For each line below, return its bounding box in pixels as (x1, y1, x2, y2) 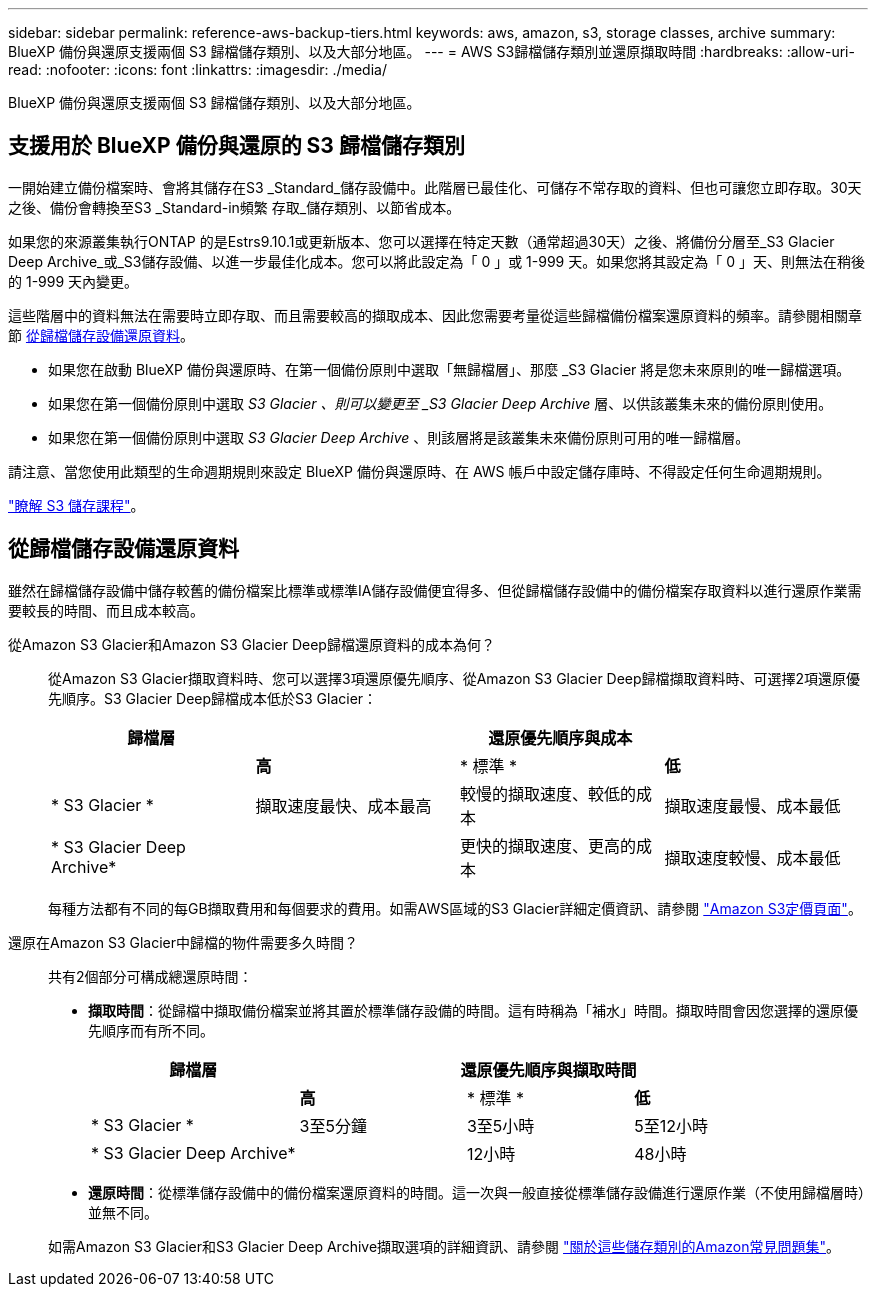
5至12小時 (634, 1115, 708, 1136)
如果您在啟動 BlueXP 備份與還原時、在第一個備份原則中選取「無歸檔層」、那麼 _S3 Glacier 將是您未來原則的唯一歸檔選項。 (48, 360, 851, 378)
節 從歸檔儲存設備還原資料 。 (8, 326, 194, 344)
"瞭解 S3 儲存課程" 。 (8, 496, 145, 514)
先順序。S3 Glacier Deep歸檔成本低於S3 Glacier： (48, 689, 378, 707)
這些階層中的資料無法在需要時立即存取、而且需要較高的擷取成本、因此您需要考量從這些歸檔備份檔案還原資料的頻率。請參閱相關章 (8, 306, 862, 324)
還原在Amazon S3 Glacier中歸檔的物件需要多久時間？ (8, 933, 358, 951)
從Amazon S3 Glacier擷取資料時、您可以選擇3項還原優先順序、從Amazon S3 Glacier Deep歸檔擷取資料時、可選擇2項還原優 (48, 669, 861, 687)
